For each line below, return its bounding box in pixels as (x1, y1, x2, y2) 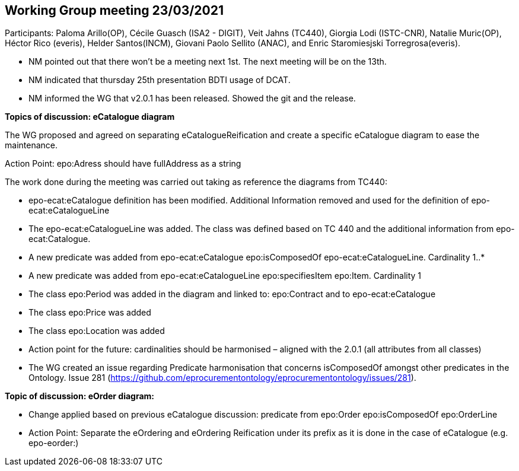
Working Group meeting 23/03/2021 (5, 3, 224, 18)
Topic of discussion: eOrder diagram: (5, 391, 155, 402)
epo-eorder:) (28, 438, 79, 448)
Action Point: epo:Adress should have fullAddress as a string (5, 158, 241, 169)
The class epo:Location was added (28, 326, 165, 336)
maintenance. (5, 140, 58, 151)
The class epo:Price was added (28, 307, 151, 318)
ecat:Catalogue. (28, 234, 91, 244)
